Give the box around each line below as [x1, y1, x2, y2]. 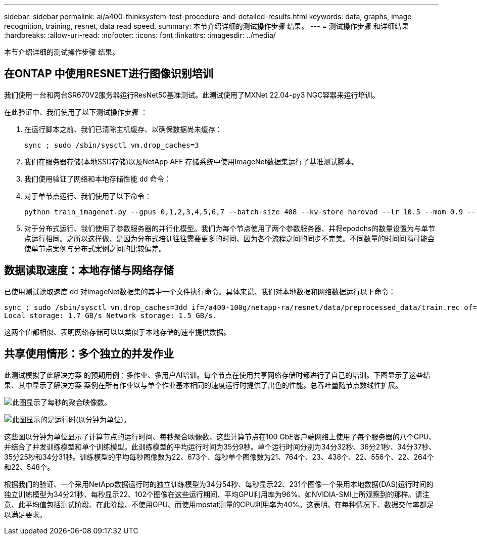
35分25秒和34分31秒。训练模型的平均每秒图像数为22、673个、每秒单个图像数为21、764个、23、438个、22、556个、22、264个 [4, 452, 434, 461]
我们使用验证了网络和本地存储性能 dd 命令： [24, 174, 171, 183]
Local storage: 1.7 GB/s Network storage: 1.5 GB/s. [4, 311, 217, 320]
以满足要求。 [4, 510, 46, 519]
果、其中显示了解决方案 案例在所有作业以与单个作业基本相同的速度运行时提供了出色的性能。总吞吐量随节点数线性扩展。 [4, 380, 402, 389]
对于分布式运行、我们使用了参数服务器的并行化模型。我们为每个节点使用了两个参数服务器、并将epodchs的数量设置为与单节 [24, 223, 436, 233]
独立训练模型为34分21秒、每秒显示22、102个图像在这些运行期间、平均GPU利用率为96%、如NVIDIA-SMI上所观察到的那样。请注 [4, 489, 430, 499]
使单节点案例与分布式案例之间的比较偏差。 [24, 244, 166, 253]
